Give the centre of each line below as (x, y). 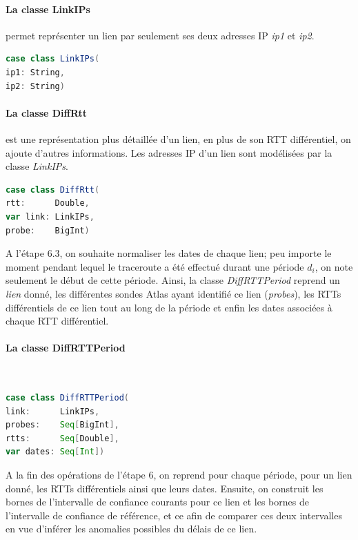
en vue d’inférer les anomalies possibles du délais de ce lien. (131, 529)
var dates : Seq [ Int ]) (55, 452)
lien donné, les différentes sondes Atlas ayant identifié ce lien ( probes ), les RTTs (173, 293)
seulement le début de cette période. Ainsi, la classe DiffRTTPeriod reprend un (173, 280)
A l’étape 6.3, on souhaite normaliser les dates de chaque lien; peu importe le (169, 253)
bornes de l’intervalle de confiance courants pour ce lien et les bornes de (157, 502)
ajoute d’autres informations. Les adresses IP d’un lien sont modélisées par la (169, 152)
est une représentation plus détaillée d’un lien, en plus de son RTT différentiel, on (178, 138)
